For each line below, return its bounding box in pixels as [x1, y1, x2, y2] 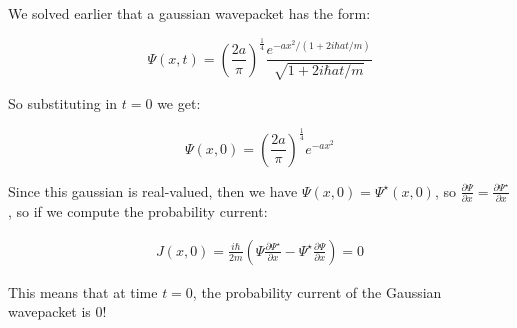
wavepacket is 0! [8, 301, 107, 322]
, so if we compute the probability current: [8, 201, 268, 222]
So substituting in [8, 92, 118, 113]
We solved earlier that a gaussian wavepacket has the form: [8, 3, 371, 23]
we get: [157, 92, 201, 113]
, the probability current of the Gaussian [192, 281, 442, 302]
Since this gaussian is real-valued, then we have [8, 180, 298, 201]
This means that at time [8, 281, 158, 302]
